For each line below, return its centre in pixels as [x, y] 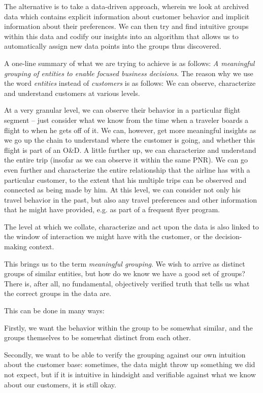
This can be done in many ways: [54, 310]
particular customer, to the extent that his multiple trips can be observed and [125, 179]
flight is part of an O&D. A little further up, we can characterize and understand [130, 150]
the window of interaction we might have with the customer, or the [108, 236]
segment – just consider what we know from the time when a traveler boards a [126, 120]
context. [42, 247]
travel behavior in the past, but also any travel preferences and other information [130, 199]
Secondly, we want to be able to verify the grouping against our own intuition [125, 354]
